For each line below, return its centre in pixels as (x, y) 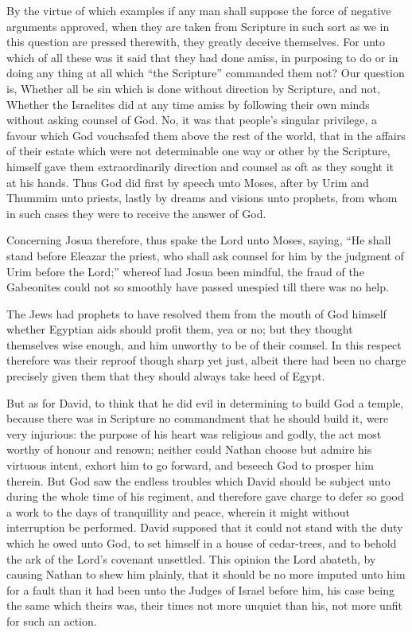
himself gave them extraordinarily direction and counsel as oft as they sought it (200, 166)
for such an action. (52, 620)
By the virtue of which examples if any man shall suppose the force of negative (199, 10)
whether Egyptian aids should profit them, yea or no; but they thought (180, 329)
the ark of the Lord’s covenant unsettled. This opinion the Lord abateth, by (191, 558)
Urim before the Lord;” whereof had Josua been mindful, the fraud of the (185, 271)
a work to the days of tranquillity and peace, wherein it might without (178, 511)
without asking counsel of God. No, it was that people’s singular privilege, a (192, 120)
